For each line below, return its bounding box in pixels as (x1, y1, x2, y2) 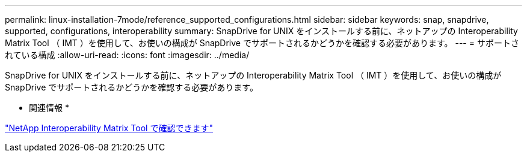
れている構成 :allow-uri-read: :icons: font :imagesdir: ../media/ (5, 50, 250, 60)
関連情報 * (29, 102, 69, 113)
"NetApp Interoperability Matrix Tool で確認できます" (5, 123, 213, 133)
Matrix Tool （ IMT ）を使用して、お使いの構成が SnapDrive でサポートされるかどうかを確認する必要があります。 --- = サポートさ (5, 38, 519, 48)
